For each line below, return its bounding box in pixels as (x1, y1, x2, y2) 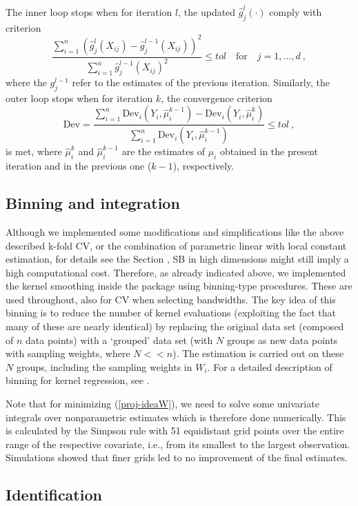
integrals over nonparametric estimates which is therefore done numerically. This (6, 409, 346, 424)
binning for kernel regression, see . (6, 373, 150, 387)
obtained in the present (219, 144, 318, 159)
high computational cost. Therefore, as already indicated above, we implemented (6, 265, 346, 279)
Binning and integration (6, 192, 180, 214)
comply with (269, 5, 322, 19)
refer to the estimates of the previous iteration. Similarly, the (72, 75, 330, 90)
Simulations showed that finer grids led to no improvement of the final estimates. (6, 450, 348, 465)
